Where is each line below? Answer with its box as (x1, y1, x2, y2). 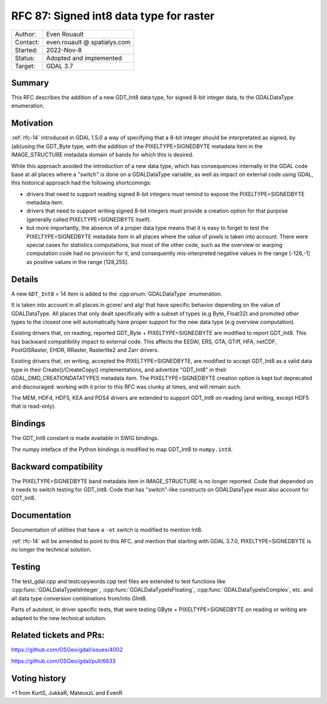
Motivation (11, 118, 53, 129)
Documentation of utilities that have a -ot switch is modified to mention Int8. (11, 526, 203, 533)
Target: (15, 61, 36, 70)
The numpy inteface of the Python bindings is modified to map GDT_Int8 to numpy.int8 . (11, 445, 233, 453)
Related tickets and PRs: (11, 630, 105, 640)
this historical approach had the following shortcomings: (11, 179, 151, 186)
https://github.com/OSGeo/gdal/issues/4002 (11, 646, 124, 654)
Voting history (11, 673, 67, 683)
